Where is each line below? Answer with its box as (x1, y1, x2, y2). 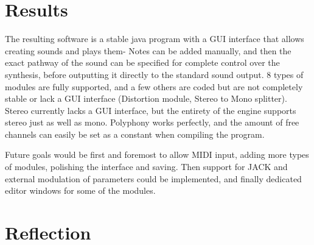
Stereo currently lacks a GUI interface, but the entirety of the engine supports (5, 104, 296, 116)
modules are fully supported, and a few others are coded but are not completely (5, 80, 303, 93)
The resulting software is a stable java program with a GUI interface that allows (5, 32, 304, 45)
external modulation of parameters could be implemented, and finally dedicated (5, 172, 302, 185)
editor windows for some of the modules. (5, 184, 156, 197)
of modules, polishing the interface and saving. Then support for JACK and (5, 160, 288, 173)
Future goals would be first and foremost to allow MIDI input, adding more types (5, 148, 309, 161)
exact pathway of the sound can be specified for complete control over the (5, 56, 280, 69)
